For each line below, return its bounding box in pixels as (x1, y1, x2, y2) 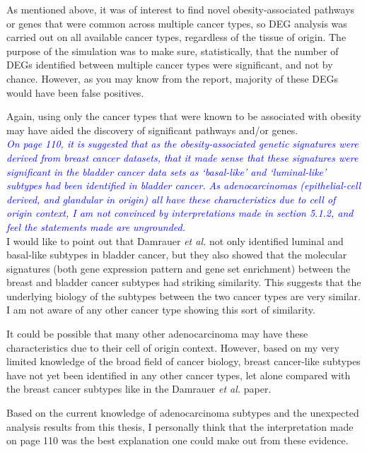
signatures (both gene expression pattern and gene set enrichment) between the (6, 261, 351, 275)
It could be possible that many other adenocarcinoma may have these (6, 326, 308, 341)
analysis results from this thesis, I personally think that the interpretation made (6, 419, 354, 434)
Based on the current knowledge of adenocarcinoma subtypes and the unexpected (6, 405, 359, 420)
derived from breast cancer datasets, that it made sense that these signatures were (6, 150, 359, 165)
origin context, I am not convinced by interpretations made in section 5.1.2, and (6, 206, 354, 220)
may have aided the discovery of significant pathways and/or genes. (6, 122, 298, 137)
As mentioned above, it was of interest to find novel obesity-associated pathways (6, 2, 355, 16)
